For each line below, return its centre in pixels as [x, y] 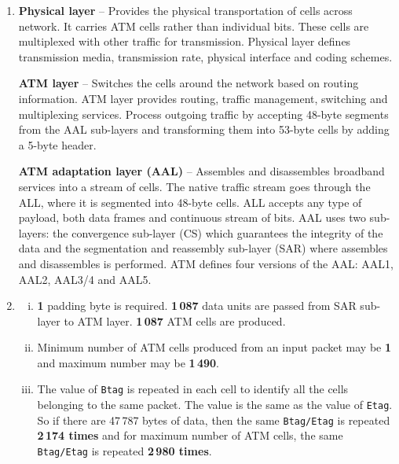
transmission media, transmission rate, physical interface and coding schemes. [205, 56]
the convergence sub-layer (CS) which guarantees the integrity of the [218, 232]
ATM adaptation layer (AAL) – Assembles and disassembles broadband [201, 171]
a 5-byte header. [57, 144]
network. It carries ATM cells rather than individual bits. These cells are [194, 26]
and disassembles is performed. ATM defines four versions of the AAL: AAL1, [206, 263]
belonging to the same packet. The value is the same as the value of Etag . [215, 405]
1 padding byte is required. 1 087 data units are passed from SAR [197, 306]
